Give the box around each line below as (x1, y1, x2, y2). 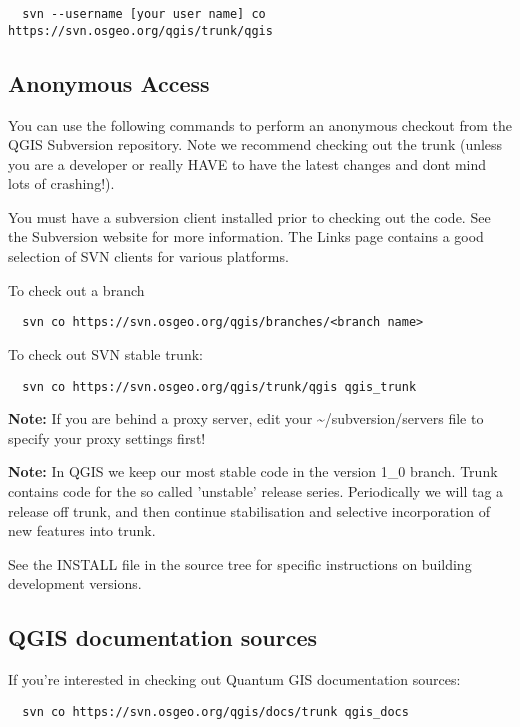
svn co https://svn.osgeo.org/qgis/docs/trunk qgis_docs (22, 704, 409, 719)
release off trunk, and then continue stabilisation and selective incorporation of (8, 500, 490, 521)
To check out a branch (8, 279, 145, 300)
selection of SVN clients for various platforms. (8, 246, 289, 267)
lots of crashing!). (8, 173, 115, 194)
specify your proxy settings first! (8, 427, 206, 448)
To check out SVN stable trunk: (8, 343, 203, 364)
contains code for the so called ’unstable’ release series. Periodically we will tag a (8, 480, 504, 501)
